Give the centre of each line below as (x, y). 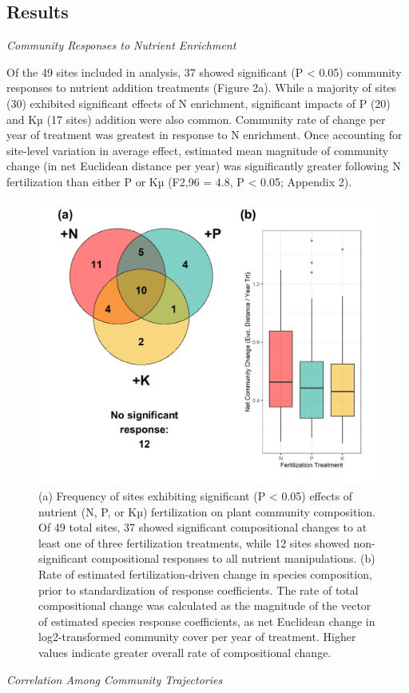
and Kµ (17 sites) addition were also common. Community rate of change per (196, 119)
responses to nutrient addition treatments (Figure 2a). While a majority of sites (202, 88)
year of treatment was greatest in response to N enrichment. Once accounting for (204, 135)
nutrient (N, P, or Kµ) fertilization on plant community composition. (207, 511)
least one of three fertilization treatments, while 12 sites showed (194, 542)
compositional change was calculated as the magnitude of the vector (205, 605)
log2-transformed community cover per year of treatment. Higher (197, 637)
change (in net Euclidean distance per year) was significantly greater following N (204, 166)
